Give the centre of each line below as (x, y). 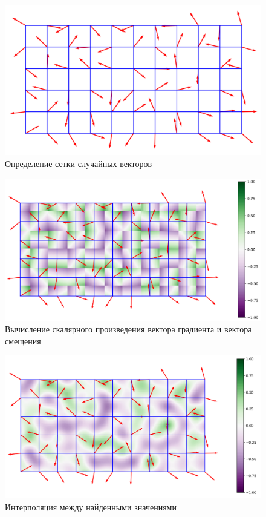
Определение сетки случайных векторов (79, 164)
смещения (23, 341)
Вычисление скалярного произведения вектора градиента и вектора (128, 329)
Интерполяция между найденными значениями (91, 506)
